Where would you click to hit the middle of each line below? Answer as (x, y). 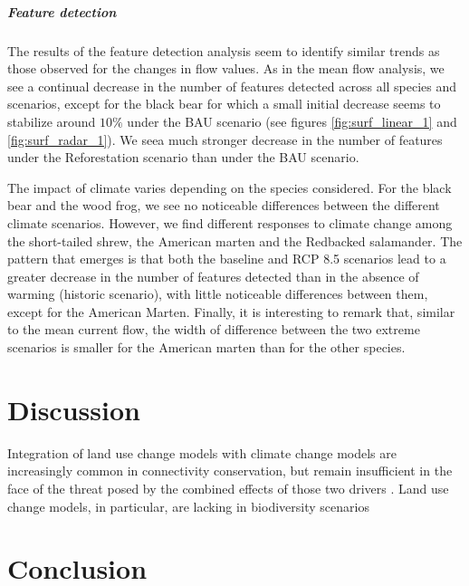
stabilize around (52, 121)
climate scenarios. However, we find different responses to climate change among (230, 222)
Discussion (74, 409)
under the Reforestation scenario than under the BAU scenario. (183, 157)
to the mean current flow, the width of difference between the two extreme (214, 329)
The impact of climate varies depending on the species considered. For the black (230, 187)
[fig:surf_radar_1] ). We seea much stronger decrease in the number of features (225, 139)
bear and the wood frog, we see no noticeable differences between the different (224, 205)
